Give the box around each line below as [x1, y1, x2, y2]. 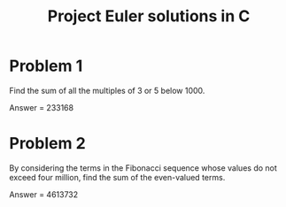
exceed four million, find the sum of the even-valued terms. [9, 172, 226, 182]
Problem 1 [9, 56, 83, 76]
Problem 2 [9, 134, 86, 154]
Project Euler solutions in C [47, 6, 251, 27]
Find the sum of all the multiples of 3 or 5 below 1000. [9, 85, 205, 96]
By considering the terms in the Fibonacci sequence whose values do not [9, 162, 277, 173]
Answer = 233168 [9, 102, 73, 112]
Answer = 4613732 [9, 188, 79, 200]
